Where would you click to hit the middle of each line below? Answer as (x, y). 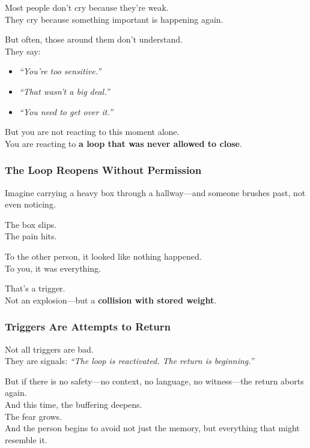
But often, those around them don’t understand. (94, 39)
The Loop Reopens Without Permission (103, 170)
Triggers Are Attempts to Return (88, 327)
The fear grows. (34, 416)
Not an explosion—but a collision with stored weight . (111, 300)
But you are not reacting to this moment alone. (92, 132)
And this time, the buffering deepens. (74, 404)
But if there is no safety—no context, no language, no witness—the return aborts (154, 381)
